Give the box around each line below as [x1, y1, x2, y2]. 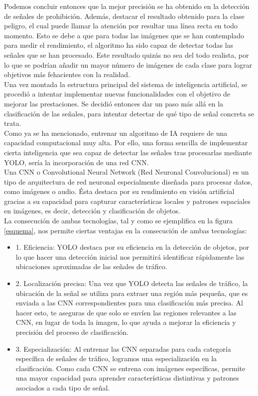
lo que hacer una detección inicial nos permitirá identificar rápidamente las [15, 251, 245, 262]
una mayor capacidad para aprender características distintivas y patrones [15, 373, 239, 383]
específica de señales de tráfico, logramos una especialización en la [15, 353, 217, 364]
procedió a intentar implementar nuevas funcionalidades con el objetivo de [4, 89, 231, 99]
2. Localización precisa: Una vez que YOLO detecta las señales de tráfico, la [15, 278, 248, 289]
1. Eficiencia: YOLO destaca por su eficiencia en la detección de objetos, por [15, 242, 250, 252]
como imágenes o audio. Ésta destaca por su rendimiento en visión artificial [4, 186, 235, 197]
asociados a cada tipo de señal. [15, 382, 110, 393]
